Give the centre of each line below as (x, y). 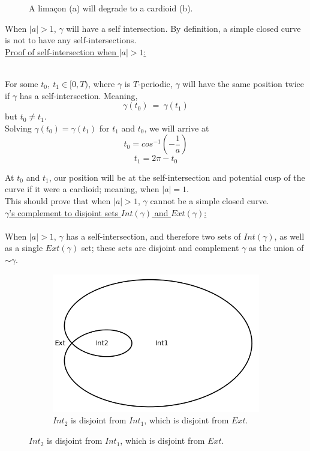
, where (101, 83)
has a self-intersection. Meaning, (79, 95)
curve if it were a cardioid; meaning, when (82, 189)
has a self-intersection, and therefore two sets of (154, 236)
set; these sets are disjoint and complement (160, 248)
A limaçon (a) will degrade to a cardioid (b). (111, 8)
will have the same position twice (243, 83)
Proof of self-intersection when (61, 51)
